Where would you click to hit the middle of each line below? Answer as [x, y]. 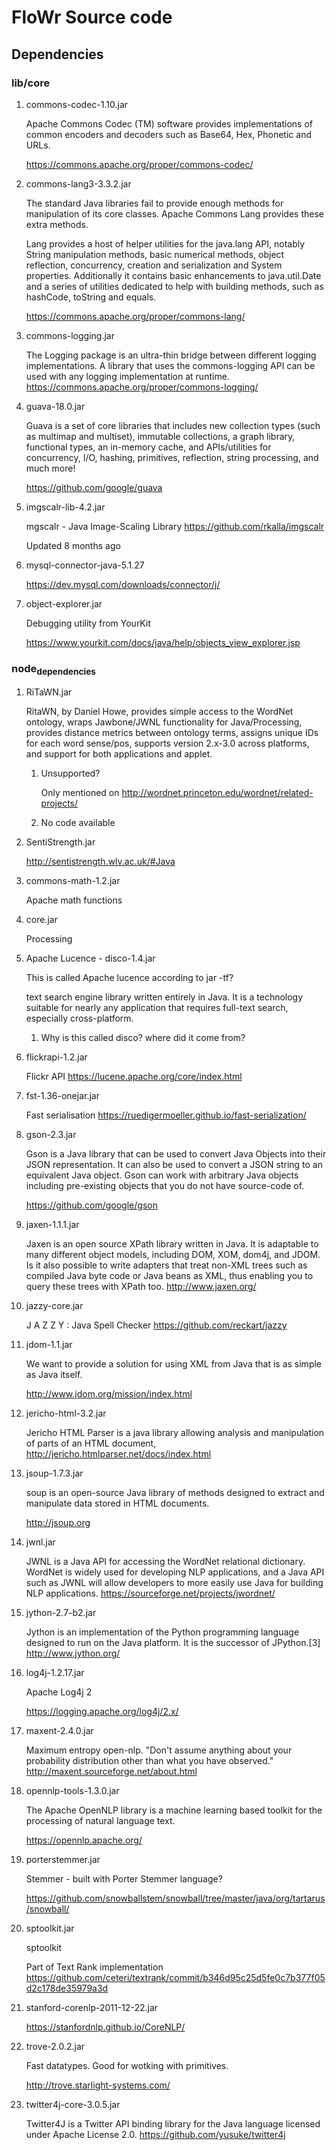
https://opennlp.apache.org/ [84, 1840]
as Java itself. [54, 1375]
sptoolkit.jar [50, 1928]
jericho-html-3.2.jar [66, 1413]
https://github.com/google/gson [91, 1205]
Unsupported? [70, 773]
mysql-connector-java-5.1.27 [85, 565]
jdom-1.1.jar [49, 1345]
